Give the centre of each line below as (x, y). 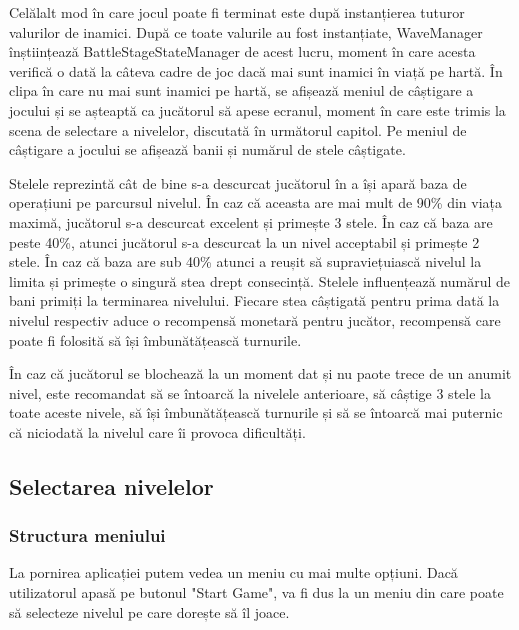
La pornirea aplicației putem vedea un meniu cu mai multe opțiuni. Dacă (233, 572)
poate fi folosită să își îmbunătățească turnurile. (155, 339)
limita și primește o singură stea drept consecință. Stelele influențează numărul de (260, 280)
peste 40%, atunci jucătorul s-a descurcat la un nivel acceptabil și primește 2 (244, 241)
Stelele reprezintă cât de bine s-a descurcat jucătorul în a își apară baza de (238, 182)
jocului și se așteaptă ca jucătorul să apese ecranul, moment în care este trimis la (257, 109)
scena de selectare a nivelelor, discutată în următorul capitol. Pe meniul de (238, 129)
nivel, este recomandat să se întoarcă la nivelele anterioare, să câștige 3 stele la (250, 392)
